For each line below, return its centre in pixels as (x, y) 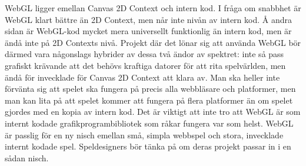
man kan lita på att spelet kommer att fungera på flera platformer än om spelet (149, 100)
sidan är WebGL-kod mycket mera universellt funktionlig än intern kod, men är (148, 31)
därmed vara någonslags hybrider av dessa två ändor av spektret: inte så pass (144, 54)
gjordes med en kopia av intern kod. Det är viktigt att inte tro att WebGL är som (153, 112)
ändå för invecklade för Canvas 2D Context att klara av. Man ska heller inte (142, 77)
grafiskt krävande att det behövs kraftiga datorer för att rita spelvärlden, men (145, 65)
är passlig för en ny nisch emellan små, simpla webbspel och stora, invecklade (144, 135)
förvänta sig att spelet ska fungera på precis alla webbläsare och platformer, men (150, 89)
